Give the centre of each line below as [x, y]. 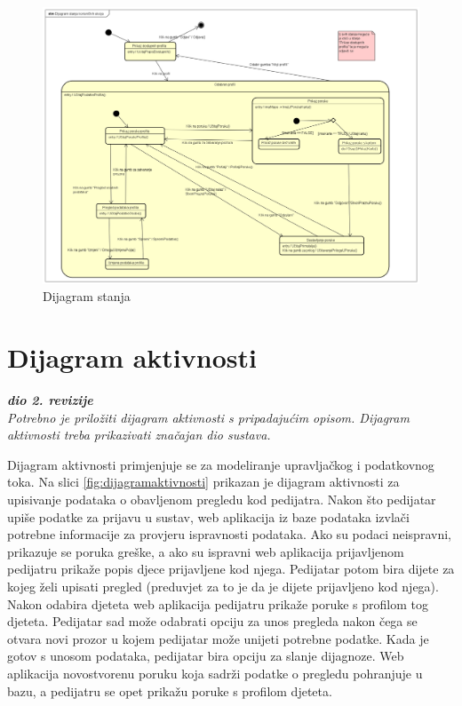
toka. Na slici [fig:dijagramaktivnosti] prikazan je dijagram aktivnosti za [203, 482]
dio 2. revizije [50, 400]
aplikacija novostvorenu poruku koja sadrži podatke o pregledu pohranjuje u [215, 673]
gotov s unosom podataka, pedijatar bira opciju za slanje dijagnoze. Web [206, 656]
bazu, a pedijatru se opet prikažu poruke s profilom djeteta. [170, 690]
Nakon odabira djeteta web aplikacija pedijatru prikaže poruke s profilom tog [218, 603]
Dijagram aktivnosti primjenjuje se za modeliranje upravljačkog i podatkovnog [221, 464]
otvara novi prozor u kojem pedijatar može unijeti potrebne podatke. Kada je [218, 638]
